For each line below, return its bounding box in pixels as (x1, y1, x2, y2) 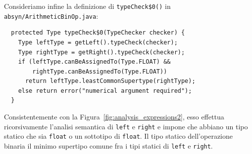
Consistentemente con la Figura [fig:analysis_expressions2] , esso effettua (4, 112, 224, 122)
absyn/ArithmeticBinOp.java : (4, 10, 99, 21)
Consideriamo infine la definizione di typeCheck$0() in (4, 1, 171, 11)
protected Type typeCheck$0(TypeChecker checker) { (11, 29, 185, 37)
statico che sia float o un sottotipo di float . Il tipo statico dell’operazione (4, 131, 233, 141)
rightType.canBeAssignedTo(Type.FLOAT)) (32, 68, 167, 75)
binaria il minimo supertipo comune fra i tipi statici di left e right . (4, 140, 213, 151)
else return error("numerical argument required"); (18, 87, 192, 94)
